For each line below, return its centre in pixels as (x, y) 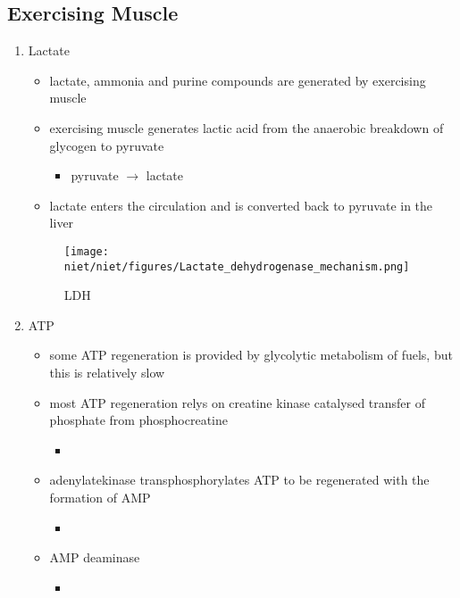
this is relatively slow (107, 373)
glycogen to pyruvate (107, 145)
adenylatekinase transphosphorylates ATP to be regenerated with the (239, 480)
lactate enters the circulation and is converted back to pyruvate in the (241, 205)
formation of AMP (100, 498)
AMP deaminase (95, 557)
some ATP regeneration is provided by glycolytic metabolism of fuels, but (251, 355)
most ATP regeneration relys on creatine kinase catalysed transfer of (237, 402)
